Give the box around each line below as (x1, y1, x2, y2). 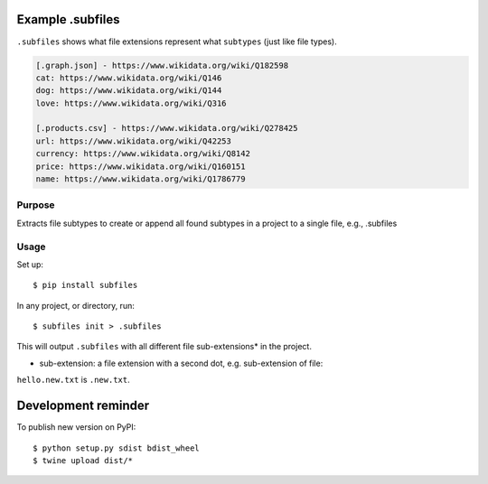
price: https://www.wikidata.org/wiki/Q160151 (35, 161, 246, 172)
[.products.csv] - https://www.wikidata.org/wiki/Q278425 (35, 123, 298, 134)
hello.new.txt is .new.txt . (16, 375, 130, 386)
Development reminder (16, 398, 150, 414)
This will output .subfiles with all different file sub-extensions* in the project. (16, 341, 312, 352)
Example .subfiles (16, 12, 120, 27)
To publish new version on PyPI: (16, 422, 136, 433)
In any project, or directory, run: (16, 300, 135, 311)
